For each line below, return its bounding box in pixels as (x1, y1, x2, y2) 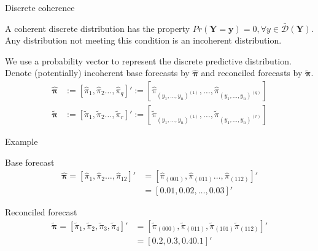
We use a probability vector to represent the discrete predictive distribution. (5, 54, 292, 67)
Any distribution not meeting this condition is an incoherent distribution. (5, 34, 282, 47)
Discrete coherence (5, 1, 75, 14)
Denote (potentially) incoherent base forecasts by (5, 66, 190, 79)
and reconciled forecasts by (201, 66, 303, 79)
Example (5, 135, 38, 148)
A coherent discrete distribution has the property (5, 21, 190, 34)
